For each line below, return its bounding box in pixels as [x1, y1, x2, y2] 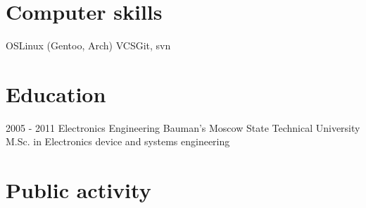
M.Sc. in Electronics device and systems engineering [6, 134, 230, 149]
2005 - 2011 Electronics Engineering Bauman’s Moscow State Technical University [6, 120, 360, 135]
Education [6, 79, 106, 108]
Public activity [6, 176, 151, 204]
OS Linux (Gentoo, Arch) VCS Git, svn [6, 38, 171, 53]
